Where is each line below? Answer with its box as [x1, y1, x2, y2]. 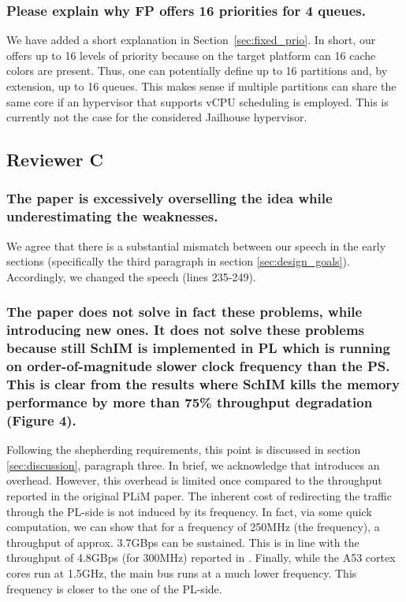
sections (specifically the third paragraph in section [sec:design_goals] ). [6, 253, 350, 269]
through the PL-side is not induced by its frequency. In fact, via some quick [6, 503, 372, 519]
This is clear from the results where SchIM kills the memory [6, 374, 400, 394]
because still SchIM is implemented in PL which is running [6, 338, 390, 358]
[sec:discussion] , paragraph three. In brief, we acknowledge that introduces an [6, 456, 380, 473]
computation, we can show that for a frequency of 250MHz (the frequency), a [6, 518, 380, 535]
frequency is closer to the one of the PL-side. [6, 580, 222, 596]
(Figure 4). [6, 410, 76, 429]
